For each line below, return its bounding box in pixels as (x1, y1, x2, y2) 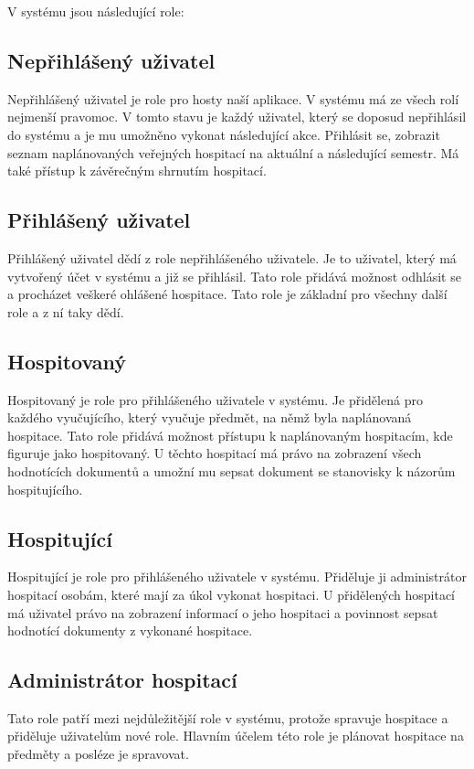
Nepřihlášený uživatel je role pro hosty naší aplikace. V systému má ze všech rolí (7, 89, 459, 108)
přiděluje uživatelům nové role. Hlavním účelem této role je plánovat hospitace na (7, 726, 464, 745)
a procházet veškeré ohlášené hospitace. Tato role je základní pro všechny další (7, 284, 448, 304)
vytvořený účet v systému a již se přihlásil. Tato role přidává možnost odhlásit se (7, 266, 461, 285)
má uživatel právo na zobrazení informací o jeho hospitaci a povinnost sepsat (7, 603, 438, 622)
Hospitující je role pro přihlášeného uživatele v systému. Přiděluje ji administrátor (7, 567, 467, 586)
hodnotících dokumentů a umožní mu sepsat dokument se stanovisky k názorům (7, 461, 456, 480)
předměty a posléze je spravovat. (7, 744, 189, 764)
